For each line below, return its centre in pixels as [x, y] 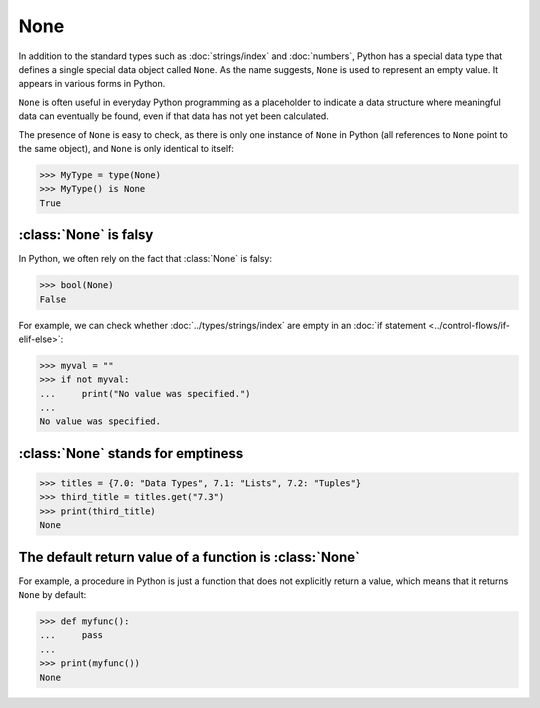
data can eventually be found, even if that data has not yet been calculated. [173, 116]
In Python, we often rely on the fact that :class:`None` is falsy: [145, 259]
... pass [71, 635]
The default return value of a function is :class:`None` [189, 556]
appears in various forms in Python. [92, 84]
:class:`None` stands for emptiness [131, 453]
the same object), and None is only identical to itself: [126, 148]
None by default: [52, 595]
